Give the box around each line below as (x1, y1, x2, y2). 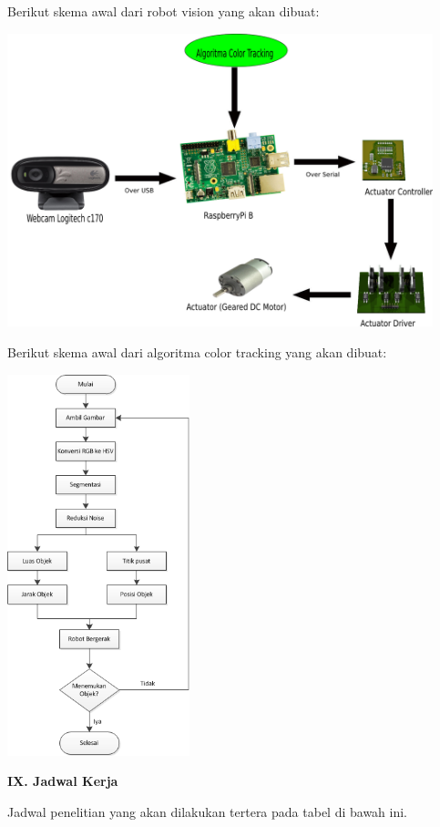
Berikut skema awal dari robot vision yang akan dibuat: (7, 2, 320, 20)
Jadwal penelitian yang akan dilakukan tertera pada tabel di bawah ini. (7, 802, 408, 822)
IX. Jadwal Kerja (7, 771, 118, 791)
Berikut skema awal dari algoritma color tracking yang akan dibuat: (7, 342, 387, 361)
